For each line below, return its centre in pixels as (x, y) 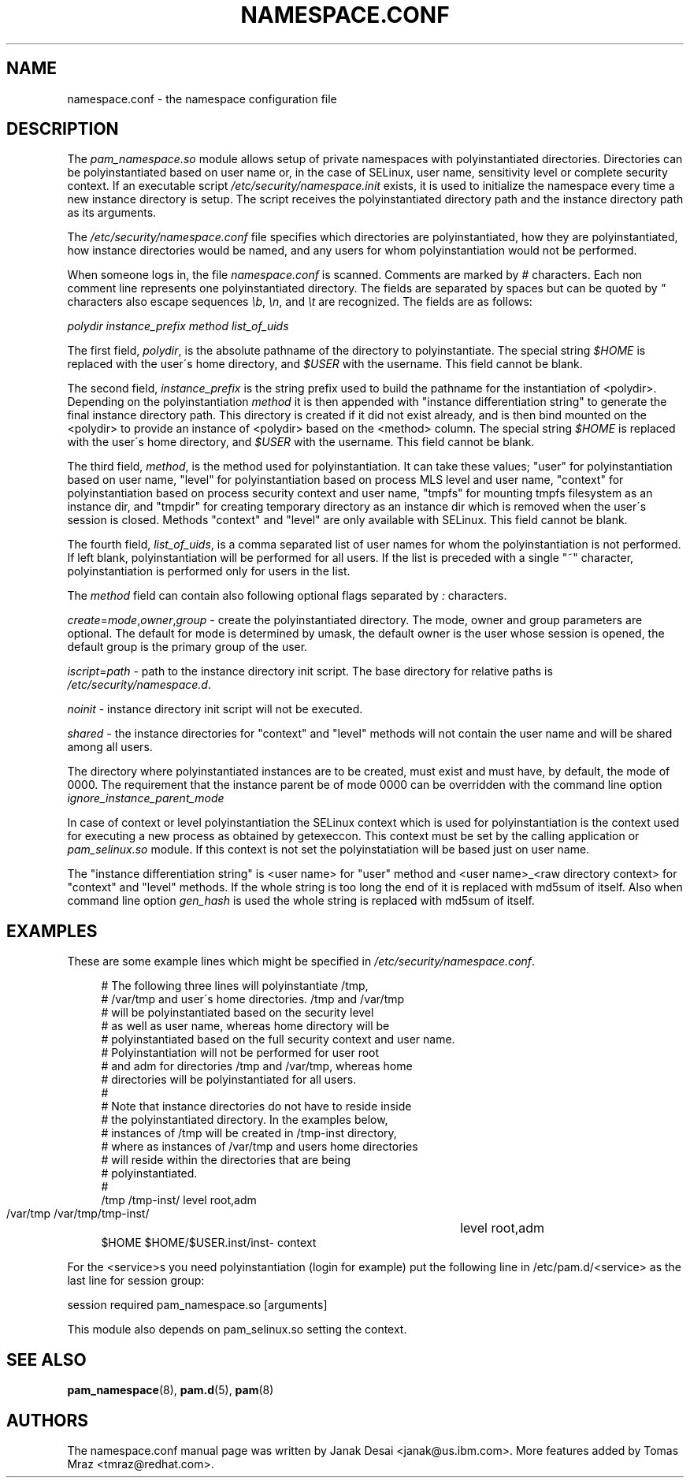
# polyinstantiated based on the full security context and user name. (278, 1040)
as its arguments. (112, 213)
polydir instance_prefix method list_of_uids (178, 326)
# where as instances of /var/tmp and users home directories (260, 1147)
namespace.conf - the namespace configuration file (202, 99)
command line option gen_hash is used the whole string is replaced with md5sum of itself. (301, 901)
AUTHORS (48, 1420)
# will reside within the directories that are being (226, 1160)
